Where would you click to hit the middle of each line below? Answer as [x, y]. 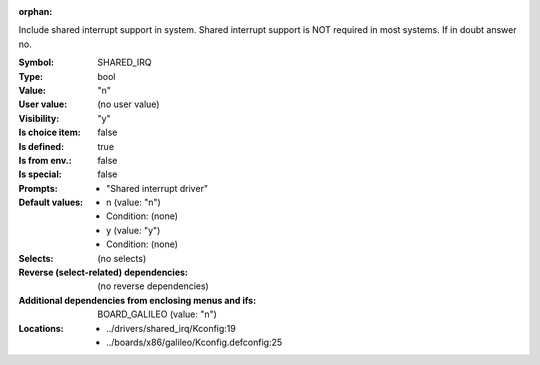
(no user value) [128, 104]
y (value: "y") [133, 230]
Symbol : [36, 62]
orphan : [35, 11]
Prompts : [38, 188]
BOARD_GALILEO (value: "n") [157, 314]
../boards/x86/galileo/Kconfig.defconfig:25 [194, 342]
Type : [31, 76]
